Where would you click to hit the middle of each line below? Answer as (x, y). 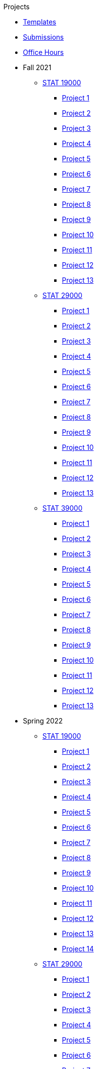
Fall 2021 (37, 67)
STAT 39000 (63, 508)
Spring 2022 (43, 721)
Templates (40, 22)
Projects (17, 7)
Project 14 (78, 949)
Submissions (43, 37)
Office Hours (43, 52)
